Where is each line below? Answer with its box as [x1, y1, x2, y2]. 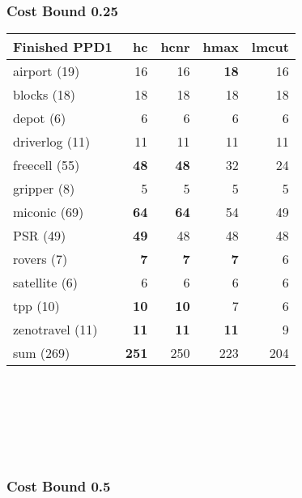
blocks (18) [13, 85, 75, 104]
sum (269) [13, 343, 70, 363]
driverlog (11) [13, 132, 91, 151]
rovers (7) [13, 249, 68, 269]
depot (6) [13, 109, 66, 128]
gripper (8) [13, 179, 75, 198]
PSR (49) [13, 226, 66, 245]
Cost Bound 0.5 [6, 476, 111, 496]
